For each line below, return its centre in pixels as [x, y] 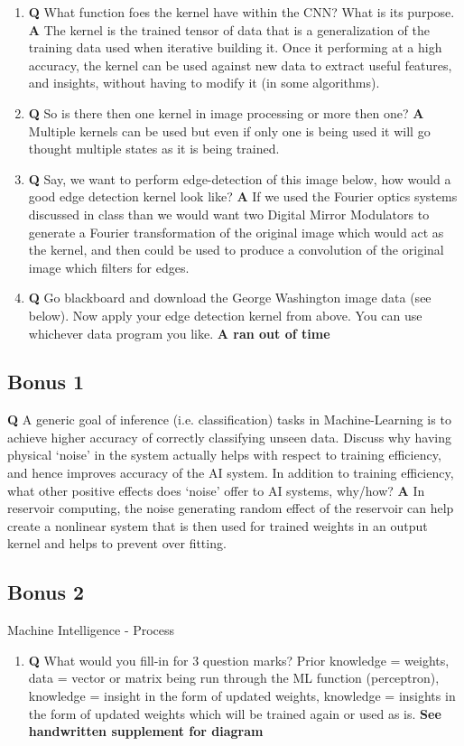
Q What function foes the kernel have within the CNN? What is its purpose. [241, 12]
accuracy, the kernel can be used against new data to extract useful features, [240, 65]
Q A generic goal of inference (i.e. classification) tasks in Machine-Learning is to [229, 420]
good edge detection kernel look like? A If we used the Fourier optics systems [243, 196]
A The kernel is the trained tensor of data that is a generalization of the [229, 29]
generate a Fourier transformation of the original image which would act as [236, 232]
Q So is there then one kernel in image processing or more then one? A [226, 112]
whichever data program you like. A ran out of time [179, 333]
